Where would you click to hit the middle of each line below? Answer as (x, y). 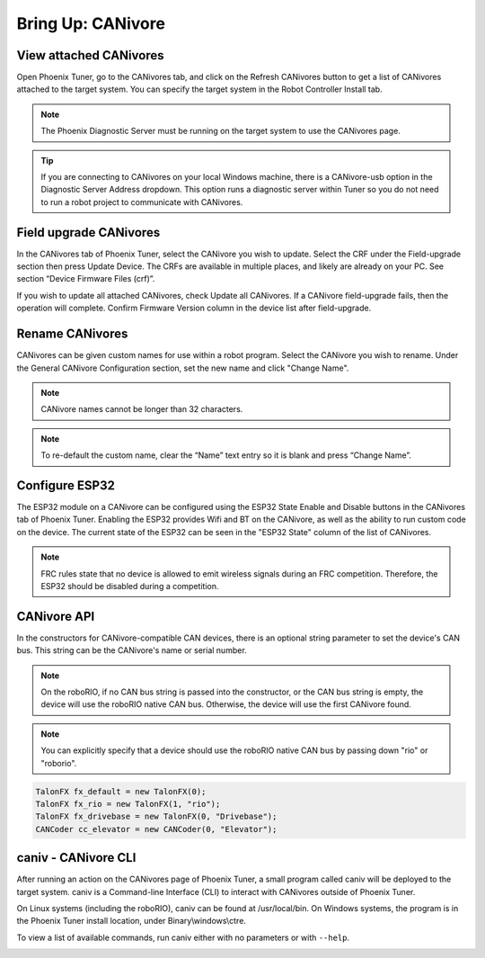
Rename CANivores (72, 334)
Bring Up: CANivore (91, 23)
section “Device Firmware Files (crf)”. (86, 279)
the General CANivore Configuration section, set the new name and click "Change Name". (183, 368)
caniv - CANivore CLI (76, 858)
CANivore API (56, 616)
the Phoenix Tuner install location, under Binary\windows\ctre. (132, 921)
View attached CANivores (90, 55)
